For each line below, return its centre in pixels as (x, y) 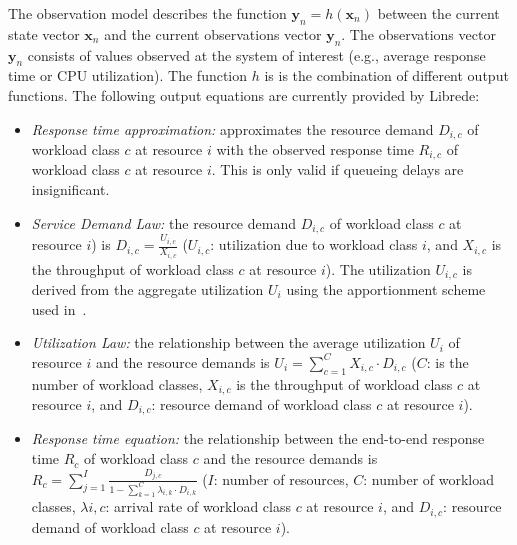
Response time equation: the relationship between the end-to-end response (258, 438)
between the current (438, 13)
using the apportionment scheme (386, 289)
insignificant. (70, 189)
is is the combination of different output (386, 75)
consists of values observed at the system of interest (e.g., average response (256, 54)
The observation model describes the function (147, 13)
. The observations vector (418, 33)
